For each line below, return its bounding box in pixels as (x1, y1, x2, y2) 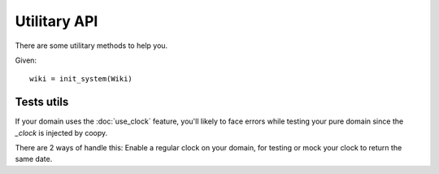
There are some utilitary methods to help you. (15, 41, 168, 50)
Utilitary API (15, 12, 98, 30)
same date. (15, 154, 53, 164)
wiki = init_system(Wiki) (29, 74, 133, 84)
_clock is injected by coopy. (15, 128, 108, 137)
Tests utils (15, 95, 69, 109)
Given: (15, 55, 37, 65)
